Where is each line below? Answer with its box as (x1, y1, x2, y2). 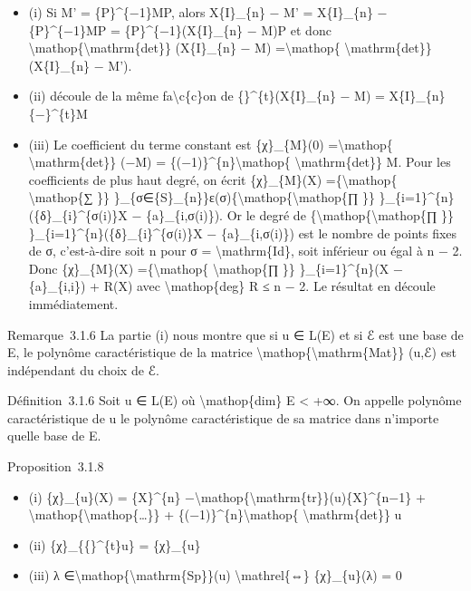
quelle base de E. (7, 426, 101, 445)
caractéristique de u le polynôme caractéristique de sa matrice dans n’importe (7, 408, 439, 427)
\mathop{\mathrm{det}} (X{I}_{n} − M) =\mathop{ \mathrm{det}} (28, 38, 432, 57)
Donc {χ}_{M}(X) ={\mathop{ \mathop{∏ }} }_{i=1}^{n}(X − (28, 258, 403, 277)
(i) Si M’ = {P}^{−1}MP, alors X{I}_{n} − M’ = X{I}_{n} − (28, 3, 388, 21)
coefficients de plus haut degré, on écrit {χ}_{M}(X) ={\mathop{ (28, 170, 398, 189)
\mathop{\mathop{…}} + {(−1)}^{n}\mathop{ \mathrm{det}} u (28, 505, 402, 524)
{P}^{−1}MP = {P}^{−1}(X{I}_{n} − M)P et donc (28, 20, 332, 39)
